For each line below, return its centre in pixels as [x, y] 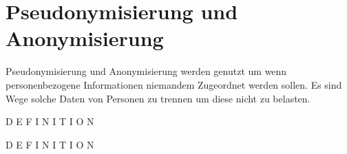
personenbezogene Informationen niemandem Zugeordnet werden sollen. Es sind [174, 84]
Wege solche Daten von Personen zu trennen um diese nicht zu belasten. [158, 98]
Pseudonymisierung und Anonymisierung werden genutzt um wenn [146, 71]
